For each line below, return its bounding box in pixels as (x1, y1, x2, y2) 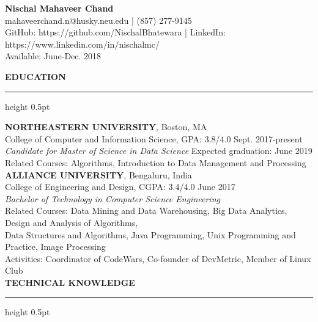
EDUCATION (5, 70, 66, 82)
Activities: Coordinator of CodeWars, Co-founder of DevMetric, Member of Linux (5, 252, 311, 265)
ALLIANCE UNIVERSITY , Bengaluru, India (5, 168, 192, 181)
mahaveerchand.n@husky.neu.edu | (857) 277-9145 (5, 13, 192, 26)
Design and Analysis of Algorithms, (5, 216, 138, 229)
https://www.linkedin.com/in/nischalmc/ (5, 37, 160, 50)
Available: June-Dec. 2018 (5, 49, 102, 62)
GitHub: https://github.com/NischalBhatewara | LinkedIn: (5, 26, 226, 38)
